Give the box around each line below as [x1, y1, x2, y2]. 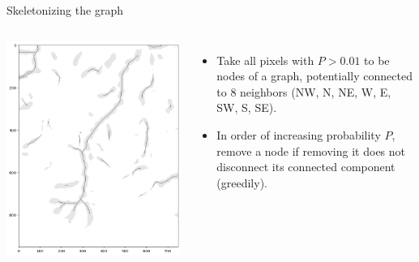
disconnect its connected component [216, 158, 395, 175]
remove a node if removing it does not [216, 142, 406, 159]
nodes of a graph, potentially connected [216, 67, 413, 84]
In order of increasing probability [216, 126, 381, 143]
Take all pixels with [216, 51, 314, 68]
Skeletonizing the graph [6, 2, 123, 18]
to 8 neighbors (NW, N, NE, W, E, [216, 83, 391, 100]
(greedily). [216, 174, 267, 191]
